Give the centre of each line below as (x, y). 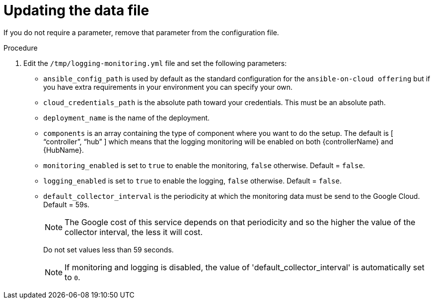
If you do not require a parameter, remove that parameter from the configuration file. (141, 32)
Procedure (21, 48)
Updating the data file (76, 10)
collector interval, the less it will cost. (134, 232)
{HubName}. (64, 150)
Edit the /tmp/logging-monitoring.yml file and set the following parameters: (155, 63)
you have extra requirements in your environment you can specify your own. (168, 87)
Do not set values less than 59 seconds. (108, 249)
